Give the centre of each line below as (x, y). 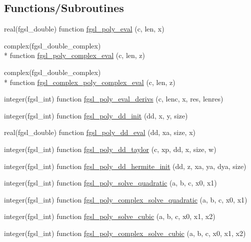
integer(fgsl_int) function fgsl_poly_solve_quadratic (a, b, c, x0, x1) (110, 183)
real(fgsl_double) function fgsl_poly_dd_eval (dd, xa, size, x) (100, 132)
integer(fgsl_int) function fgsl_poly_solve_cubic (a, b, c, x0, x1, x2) (110, 216)
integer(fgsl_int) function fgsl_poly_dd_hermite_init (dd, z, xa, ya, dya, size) (125, 166)
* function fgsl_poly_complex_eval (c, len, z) (75, 55)
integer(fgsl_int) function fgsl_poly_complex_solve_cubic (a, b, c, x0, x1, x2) (125, 233)
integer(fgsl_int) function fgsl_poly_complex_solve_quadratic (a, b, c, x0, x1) (126, 199)
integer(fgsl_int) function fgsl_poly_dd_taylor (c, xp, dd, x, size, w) (110, 149)
